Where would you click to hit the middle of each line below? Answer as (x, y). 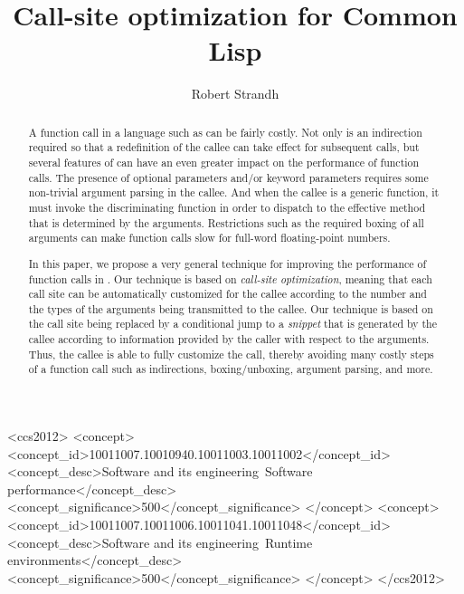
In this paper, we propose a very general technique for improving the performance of (227, 263)
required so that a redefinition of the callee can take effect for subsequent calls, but (224, 147)
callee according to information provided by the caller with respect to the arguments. (229, 339)
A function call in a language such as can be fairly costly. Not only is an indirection (225, 132)
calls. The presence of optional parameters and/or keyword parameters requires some (228, 177)
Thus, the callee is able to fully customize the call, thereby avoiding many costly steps (231, 354)
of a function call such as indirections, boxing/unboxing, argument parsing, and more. (231, 369)
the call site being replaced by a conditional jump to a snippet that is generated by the (233, 324)
